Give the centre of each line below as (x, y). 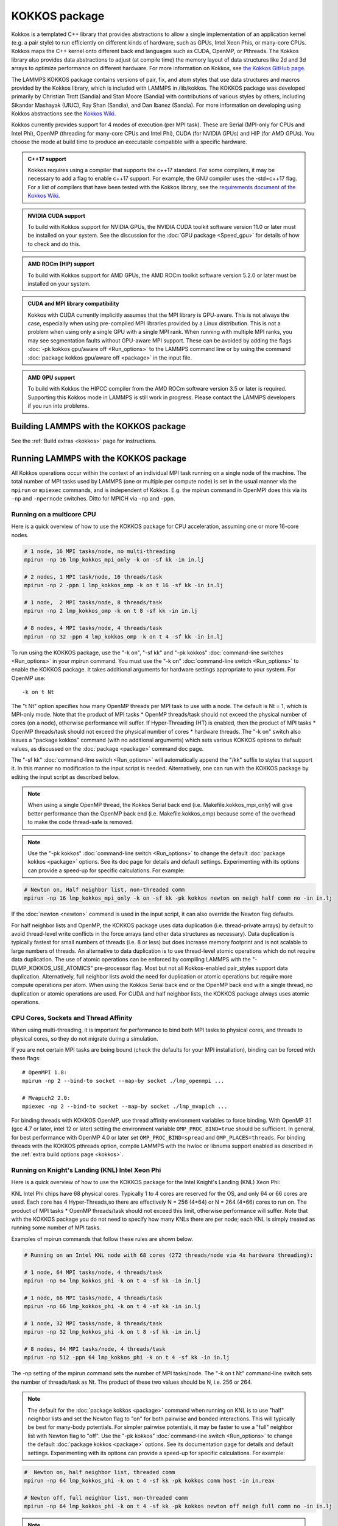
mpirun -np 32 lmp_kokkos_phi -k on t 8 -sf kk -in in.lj (112, 1332)
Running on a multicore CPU (54, 514)
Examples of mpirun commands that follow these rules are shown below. (102, 1239)
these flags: (26, 1058)
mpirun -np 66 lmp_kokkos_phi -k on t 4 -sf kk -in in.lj (112, 1307)
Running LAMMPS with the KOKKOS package (99, 458)
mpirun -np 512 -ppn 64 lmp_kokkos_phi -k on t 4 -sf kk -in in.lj (127, 1358)
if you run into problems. (58, 406)
